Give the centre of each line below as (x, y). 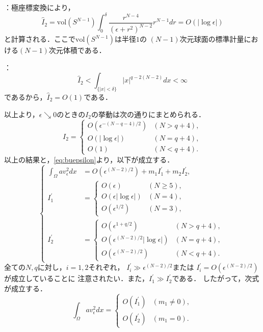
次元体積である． (77, 50)
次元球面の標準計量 (212, 39)
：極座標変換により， (40, 7)
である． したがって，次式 (216, 278)
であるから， (25, 97)
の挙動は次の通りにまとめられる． (149, 114)
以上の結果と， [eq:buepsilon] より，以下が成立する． (89, 159)
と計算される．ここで (40, 39)
